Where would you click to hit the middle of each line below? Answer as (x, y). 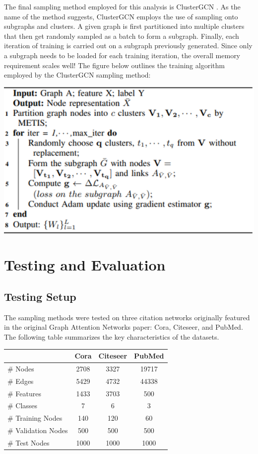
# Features (24, 393)
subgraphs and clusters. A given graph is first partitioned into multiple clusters (124, 26)
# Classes (23, 406)
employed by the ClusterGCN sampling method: (77, 75)
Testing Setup (40, 296)
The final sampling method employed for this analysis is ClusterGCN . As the (122, 6)
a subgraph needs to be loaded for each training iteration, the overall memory (122, 55)
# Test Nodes (29, 442)
